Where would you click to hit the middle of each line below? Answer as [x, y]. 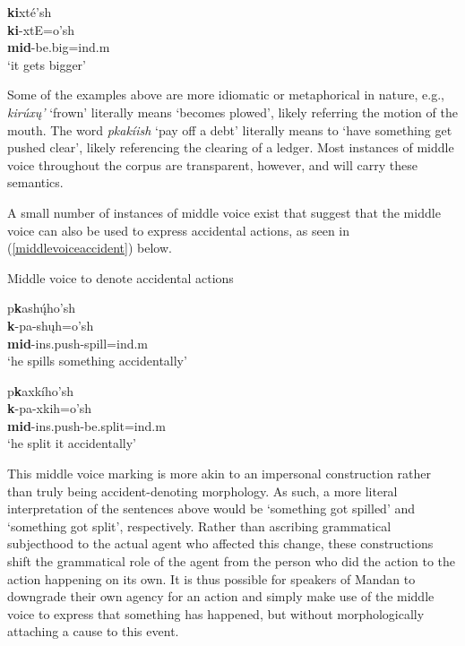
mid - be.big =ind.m [59, 47]
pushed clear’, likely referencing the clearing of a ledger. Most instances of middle [231, 147]
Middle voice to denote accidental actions [121, 277]
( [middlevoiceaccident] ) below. [90, 248]
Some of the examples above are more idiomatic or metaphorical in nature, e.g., [226, 95]
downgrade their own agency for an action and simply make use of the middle [221, 596]
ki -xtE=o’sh [41, 29]
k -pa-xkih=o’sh [50, 408]
